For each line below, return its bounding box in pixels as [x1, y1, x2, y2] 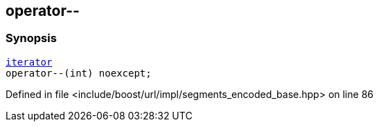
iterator [6, 56, 53, 68]
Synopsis [6, 31, 57, 46]
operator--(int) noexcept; [6, 67, 152, 79]
